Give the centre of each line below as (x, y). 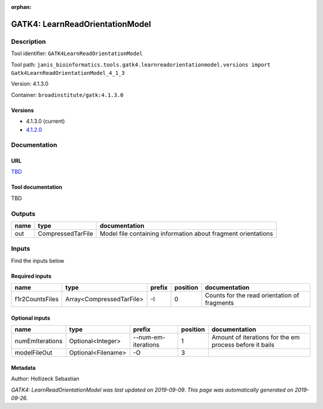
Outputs (23, 214)
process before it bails (243, 345)
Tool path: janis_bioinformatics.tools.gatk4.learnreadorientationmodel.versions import (141, 64)
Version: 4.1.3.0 (30, 84)
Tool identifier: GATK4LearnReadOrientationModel (77, 53)
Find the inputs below (38, 260)
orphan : (21, 7)
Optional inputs (31, 318)
